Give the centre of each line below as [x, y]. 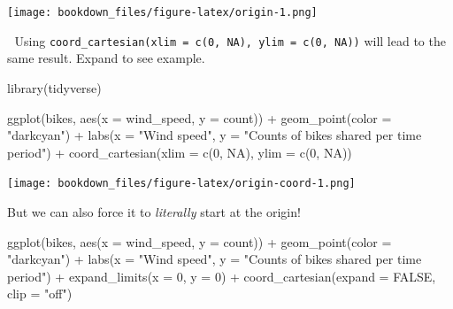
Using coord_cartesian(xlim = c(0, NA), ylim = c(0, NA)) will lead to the [230, 40]
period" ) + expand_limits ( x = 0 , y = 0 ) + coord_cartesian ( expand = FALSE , [222, 276]
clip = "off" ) [40, 294]
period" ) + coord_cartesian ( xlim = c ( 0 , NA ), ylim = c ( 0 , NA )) [180, 152]
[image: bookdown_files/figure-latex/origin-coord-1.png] [181, 184]
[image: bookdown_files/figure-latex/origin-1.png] [162, 12]
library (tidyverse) [54, 87]
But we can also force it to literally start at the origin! [154, 211]
